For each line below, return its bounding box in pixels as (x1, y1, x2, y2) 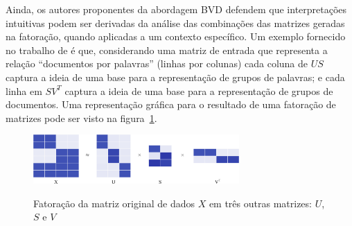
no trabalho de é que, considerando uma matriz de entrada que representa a (6, 42, 328, 57)
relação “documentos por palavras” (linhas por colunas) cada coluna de (6, 56, 308, 71)
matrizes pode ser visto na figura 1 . (6, 110, 157, 125)
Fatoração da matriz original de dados (33, 195, 195, 210)
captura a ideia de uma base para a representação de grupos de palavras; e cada (6, 69, 345, 84)
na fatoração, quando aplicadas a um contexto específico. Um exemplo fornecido (6, 29, 346, 44)
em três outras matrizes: (209, 195, 312, 210)
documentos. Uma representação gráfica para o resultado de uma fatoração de (6, 97, 336, 112)
